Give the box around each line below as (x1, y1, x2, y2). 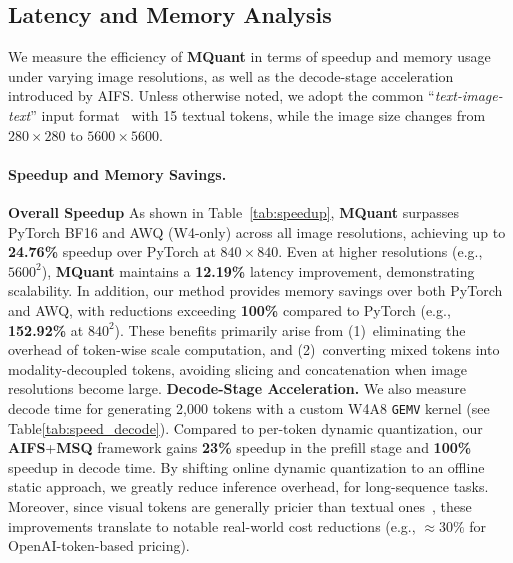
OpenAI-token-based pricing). (8, 535, 190, 556)
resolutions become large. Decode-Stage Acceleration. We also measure (8, 378, 467, 399)
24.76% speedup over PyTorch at (8, 241, 216, 262)
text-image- (434, 85, 503, 106)
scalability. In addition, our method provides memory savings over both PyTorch (8, 280, 503, 301)
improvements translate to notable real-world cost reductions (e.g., (8, 515, 416, 536)
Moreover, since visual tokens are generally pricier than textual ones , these (8, 495, 472, 516)
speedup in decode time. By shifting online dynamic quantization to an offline (8, 456, 485, 477)
